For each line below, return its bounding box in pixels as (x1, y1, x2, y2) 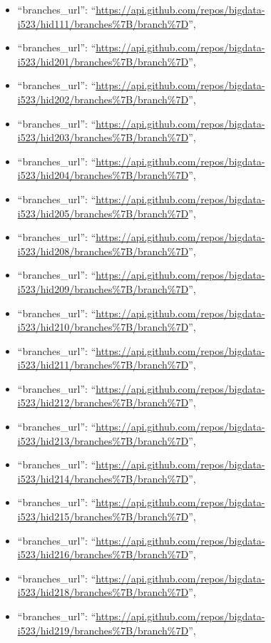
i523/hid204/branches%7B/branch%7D (17, 168, 189, 182)
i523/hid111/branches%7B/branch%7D (17, 16, 189, 31)
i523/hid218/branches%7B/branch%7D (17, 585, 189, 600)
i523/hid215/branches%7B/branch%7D (17, 509, 189, 524)
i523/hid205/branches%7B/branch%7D (17, 205, 189, 220)
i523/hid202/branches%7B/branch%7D (17, 91, 189, 106)
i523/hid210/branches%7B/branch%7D (17, 319, 189, 334)
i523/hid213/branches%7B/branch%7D (17, 433, 189, 448)
